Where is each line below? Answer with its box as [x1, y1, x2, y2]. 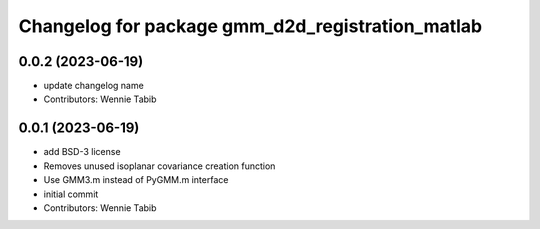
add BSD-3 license [43, 146, 121, 158]
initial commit [43, 188, 99, 200]
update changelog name [43, 80, 144, 92]
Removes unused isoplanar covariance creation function [43, 160, 276, 172]
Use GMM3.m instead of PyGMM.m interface [43, 174, 229, 186]
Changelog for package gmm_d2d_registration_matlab [18, 15, 483, 37]
